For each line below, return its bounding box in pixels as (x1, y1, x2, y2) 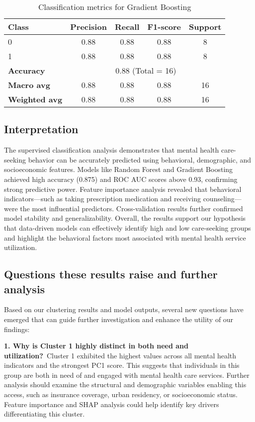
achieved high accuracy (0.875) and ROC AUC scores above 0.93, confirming (4, 173, 238, 184)
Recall (114, 21, 140, 32)
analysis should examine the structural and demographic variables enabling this (4, 379, 247, 390)
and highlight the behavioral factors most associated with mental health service (4, 232, 246, 243)
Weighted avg (8, 93, 63, 105)
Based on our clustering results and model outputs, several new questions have (4, 304, 244, 315)
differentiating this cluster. (4, 409, 85, 419)
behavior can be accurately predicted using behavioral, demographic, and (28, 154, 251, 165)
